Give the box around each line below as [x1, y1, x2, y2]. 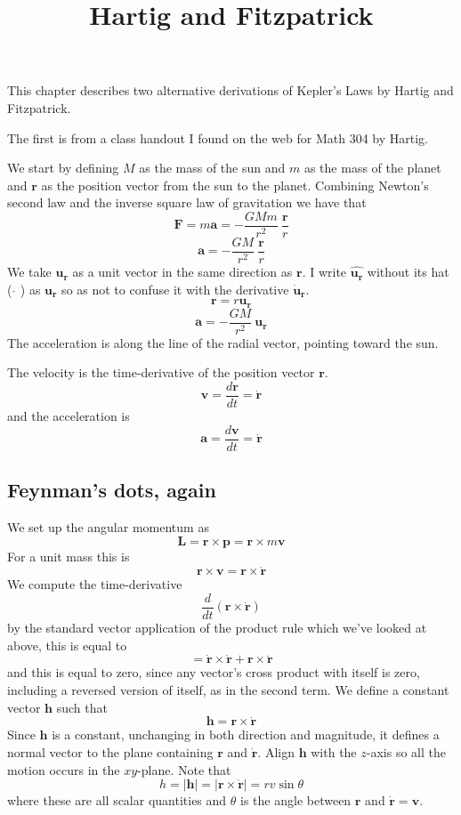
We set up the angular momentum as [7, 517, 209, 536]
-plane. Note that [137, 760, 231, 779]
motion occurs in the [7, 760, 120, 779]
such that [56, 698, 108, 716]
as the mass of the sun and [139, 158, 286, 177]
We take [7, 262, 52, 281]
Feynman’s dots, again [7, 476, 216, 504]
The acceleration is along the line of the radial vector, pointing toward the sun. [7, 333, 439, 351]
